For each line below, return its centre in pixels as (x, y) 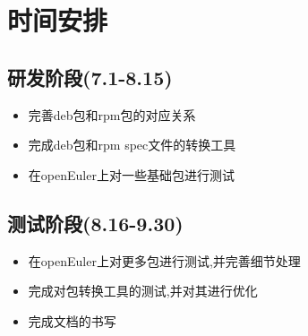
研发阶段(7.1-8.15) (90, 77)
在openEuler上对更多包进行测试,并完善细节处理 (164, 260)
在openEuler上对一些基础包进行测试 (131, 174)
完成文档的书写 (72, 320)
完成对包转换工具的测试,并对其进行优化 (143, 291)
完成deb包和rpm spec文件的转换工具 (132, 145)
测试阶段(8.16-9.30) (95, 223)
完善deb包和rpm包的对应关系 (112, 114)
